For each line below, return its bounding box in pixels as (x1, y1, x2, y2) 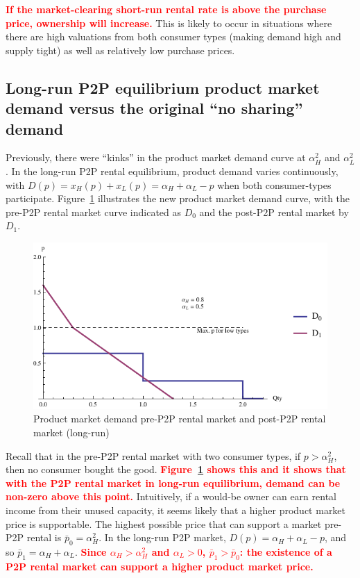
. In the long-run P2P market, (98, 530, 226, 545)
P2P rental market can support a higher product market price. (6, 559, 314, 573)
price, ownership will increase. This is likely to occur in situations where (6, 15, 332, 30)
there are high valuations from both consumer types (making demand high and (6, 29, 341, 44)
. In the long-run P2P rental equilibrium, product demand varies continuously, (6, 163, 338, 178)
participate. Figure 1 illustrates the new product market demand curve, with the (6, 191, 350, 206)
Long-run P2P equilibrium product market (6, 76, 320, 98)
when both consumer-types (217, 177, 332, 192)
